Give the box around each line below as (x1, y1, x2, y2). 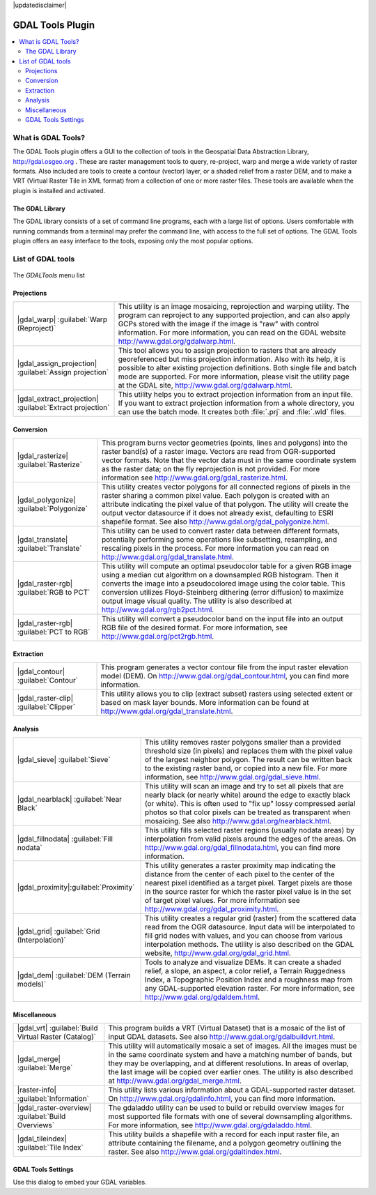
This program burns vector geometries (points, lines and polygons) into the (101, 438, 348, 448)
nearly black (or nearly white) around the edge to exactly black (144, 790, 351, 800)
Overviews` (17, 1120, 55, 1130)
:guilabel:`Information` (17, 1094, 90, 1104)
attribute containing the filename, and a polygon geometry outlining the (108, 1139, 342, 1148)
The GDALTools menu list (13, 271, 85, 279)
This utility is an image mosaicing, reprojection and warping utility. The (118, 302, 350, 312)
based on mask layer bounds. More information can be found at (100, 698, 309, 708)
